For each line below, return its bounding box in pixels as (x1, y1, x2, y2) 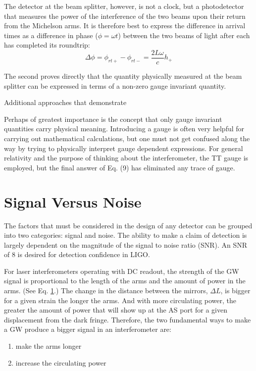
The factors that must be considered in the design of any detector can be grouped (4, 220, 253, 230)
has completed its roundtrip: (4, 40, 90, 50)
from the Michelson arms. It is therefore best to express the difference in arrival (4, 20, 246, 31)
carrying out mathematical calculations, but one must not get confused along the (4, 133, 250, 143)
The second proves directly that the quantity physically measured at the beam (4, 71, 242, 81)
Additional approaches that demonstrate (4, 97, 127, 107)
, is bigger (220, 285, 251, 296)
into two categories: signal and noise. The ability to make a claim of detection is (4, 230, 247, 240)
